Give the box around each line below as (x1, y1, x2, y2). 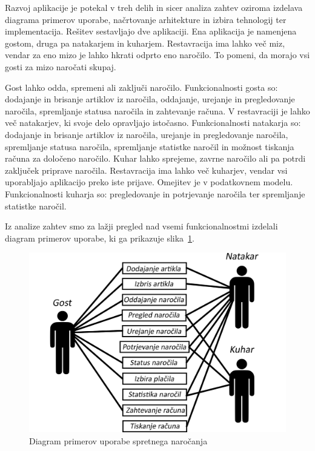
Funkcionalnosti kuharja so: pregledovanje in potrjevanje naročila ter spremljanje (5, 187, 305, 200)
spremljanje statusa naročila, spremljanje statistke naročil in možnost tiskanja (5, 140, 294, 153)
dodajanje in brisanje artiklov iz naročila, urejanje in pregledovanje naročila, (5, 128, 288, 140)
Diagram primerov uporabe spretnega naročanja (29, 434, 208, 447)
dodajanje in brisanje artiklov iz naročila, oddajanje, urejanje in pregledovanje (5, 93, 295, 105)
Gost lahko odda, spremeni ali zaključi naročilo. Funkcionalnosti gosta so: (5, 81, 278, 93)
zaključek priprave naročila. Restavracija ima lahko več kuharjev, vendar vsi (5, 163, 288, 176)
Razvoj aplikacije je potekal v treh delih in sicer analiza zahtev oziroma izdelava (5, 1, 303, 13)
